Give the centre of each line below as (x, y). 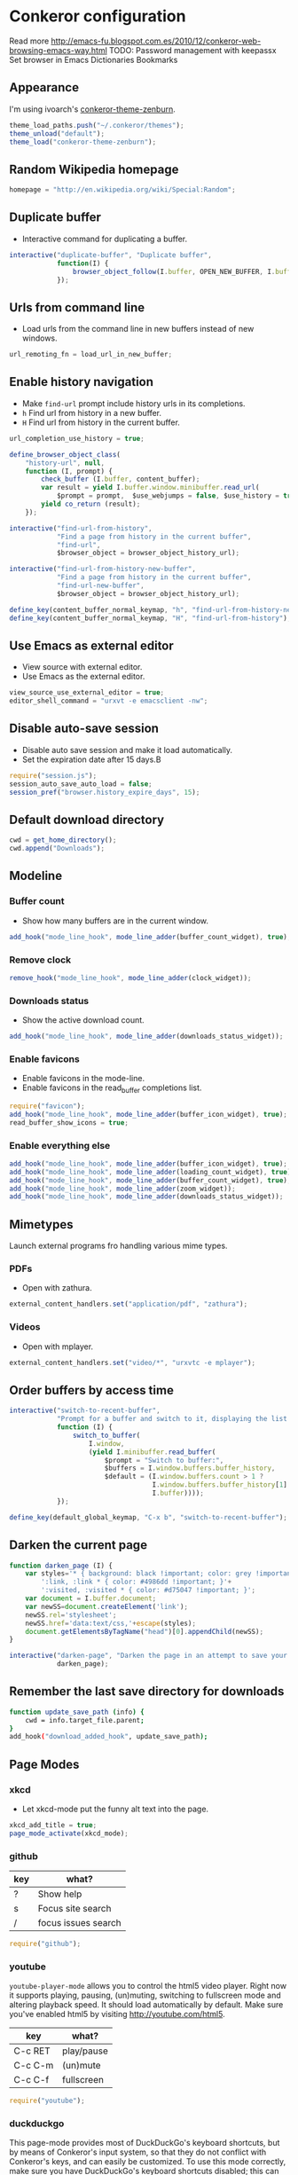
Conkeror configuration (98, 16)
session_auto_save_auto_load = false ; (81, 784)
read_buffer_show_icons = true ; (69, 1123)
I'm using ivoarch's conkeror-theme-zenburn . (92, 109)
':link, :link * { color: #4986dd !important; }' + (137, 1582)
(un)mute (81, 2066)
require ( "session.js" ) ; (53, 775)
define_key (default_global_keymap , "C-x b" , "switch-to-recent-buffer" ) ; (149, 1517)
